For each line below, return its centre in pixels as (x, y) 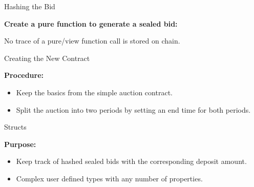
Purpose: (20, 144)
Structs (15, 127)
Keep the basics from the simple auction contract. (94, 92)
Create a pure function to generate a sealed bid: (91, 23)
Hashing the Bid (30, 6)
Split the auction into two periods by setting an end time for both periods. (133, 109)
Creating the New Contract (47, 58)
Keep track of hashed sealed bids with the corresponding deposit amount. (131, 161)
